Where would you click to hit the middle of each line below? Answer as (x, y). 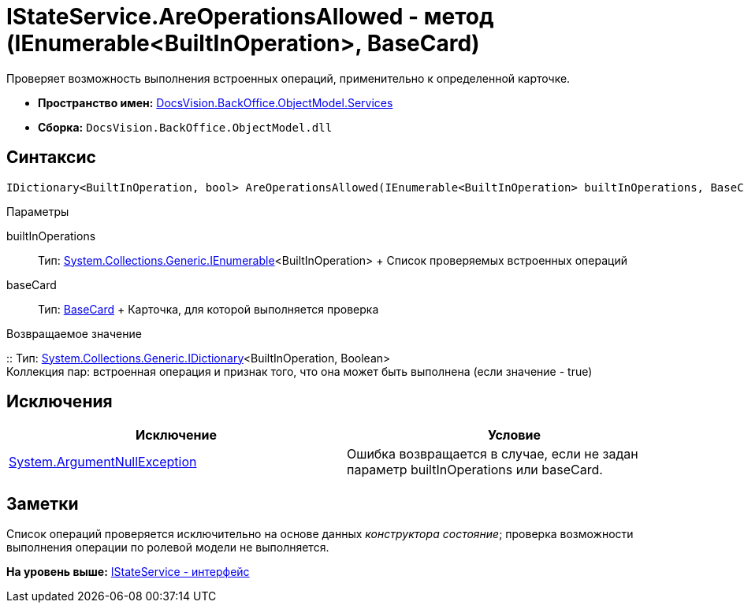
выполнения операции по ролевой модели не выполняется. (168, 548)
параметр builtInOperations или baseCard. (475, 470)
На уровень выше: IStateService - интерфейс (128, 572)
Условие (514, 435)
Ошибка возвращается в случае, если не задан (493, 454)
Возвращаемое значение (74, 333)
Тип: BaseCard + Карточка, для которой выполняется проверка (208, 309)
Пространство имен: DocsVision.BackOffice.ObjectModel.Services (216, 102)
